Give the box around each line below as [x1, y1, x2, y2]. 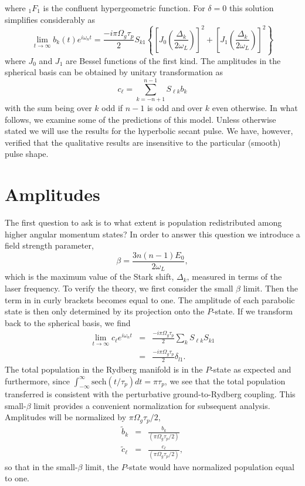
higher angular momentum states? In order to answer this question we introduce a [5, 227, 300, 240]
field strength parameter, [5, 239, 94, 252]
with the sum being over [5, 102, 92, 113]
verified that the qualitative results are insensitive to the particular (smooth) [5, 136, 281, 148]
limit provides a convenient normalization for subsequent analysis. [33, 399, 270, 411]
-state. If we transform [212, 305, 293, 317]
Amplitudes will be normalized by [5, 411, 127, 423]
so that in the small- [5, 460, 78, 472]
